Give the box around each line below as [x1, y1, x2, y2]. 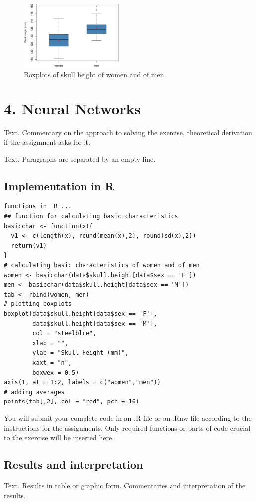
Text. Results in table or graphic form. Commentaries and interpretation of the [4, 480, 246, 490]
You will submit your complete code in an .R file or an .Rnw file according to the [4, 412, 252, 423]
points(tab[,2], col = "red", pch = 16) [4, 398, 140, 405]
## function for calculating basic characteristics [4, 213, 178, 220]
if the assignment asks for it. [4, 137, 90, 147]
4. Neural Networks [4, 98, 141, 118]
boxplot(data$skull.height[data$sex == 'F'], [4, 310, 157, 318]
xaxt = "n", [32, 359, 72, 366]
